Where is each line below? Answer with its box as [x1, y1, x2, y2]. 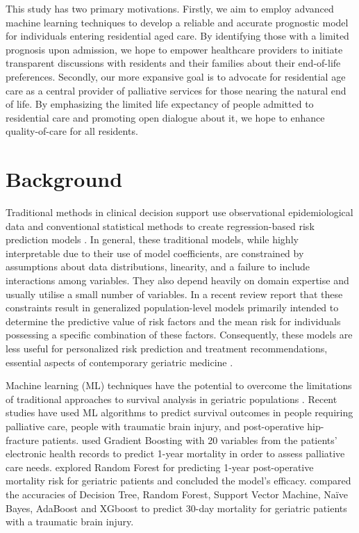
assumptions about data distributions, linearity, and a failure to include [6, 259, 310, 274]
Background [6, 165, 123, 193]
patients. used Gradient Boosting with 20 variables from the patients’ [42, 432, 337, 447]
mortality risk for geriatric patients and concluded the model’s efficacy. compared [6, 473, 351, 488]
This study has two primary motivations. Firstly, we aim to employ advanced [6, 1, 334, 15]
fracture [6, 432, 39, 447]
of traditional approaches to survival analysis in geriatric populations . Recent [6, 391, 337, 406]
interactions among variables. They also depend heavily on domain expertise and [6, 273, 349, 288]
